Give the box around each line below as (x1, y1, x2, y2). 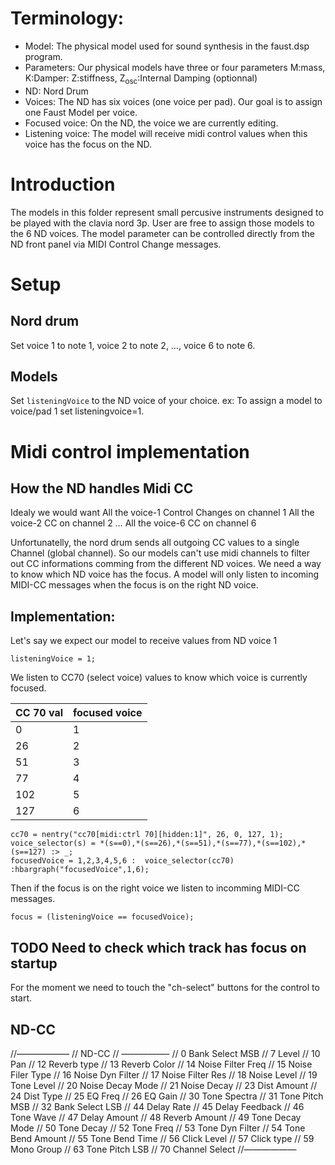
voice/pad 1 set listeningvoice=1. (10, 405, 145, 417)
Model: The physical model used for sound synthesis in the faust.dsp (24, 40, 310, 52)
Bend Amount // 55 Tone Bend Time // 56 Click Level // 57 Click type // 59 (10, 1132, 315, 1144)
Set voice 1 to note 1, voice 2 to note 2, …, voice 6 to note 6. (10, 339, 256, 351)
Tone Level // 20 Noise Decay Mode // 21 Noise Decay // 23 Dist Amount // (10, 1079, 318, 1091)
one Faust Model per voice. (24, 106, 138, 118)
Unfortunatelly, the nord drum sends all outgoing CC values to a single (10, 537, 300, 549)
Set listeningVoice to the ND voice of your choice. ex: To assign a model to (10, 395, 323, 407)
